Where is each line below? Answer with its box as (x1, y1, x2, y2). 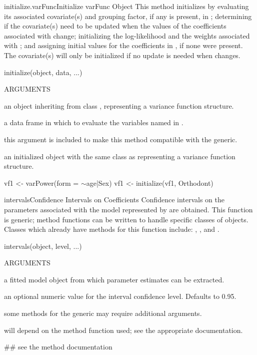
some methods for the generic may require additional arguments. (4, 308, 202, 318)
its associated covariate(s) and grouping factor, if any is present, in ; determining (4, 11, 252, 21)
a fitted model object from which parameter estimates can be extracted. (4, 274, 224, 284)
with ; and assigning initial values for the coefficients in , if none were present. (4, 40, 243, 51)
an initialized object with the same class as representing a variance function (4, 151, 235, 161)
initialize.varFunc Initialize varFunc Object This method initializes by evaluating (4, 1, 249, 11)
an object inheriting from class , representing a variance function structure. (4, 100, 234, 111)
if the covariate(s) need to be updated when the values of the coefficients (4, 21, 226, 31)
